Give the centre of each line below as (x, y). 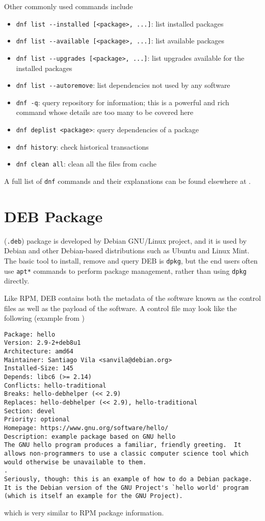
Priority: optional (37, 420)
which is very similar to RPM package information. (84, 512)
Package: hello (30, 334)
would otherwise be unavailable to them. (75, 462)
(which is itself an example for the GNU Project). (94, 496)
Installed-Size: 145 (39, 369)
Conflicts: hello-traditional (55, 385)
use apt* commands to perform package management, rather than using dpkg (125, 270)
